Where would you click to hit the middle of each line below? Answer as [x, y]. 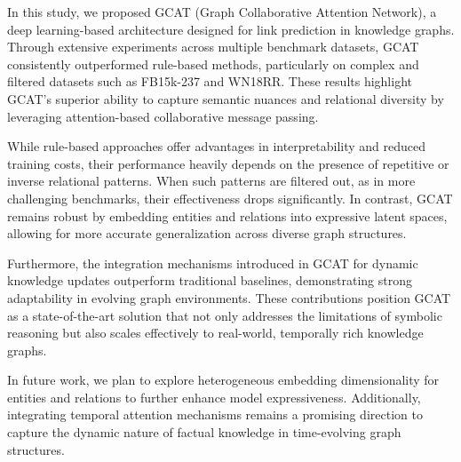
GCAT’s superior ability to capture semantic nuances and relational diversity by [226, 98]
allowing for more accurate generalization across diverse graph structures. [207, 233]
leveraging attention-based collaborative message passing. [163, 116]
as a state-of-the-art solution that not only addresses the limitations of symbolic [225, 315]
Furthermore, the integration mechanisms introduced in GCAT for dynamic [213, 263]
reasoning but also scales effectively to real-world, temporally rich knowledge [215, 333]
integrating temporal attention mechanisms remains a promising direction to [215, 414]
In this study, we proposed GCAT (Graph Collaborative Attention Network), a [222, 12]
